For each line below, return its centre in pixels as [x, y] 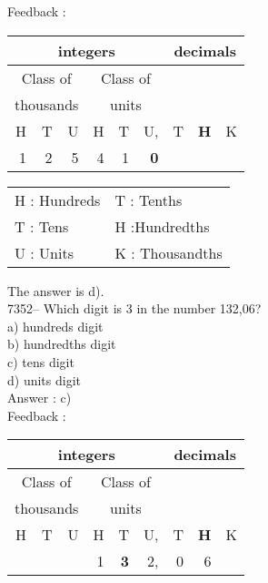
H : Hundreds [58, 199]
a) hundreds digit [55, 326]
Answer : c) [40, 398]
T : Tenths [149, 199]
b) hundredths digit [62, 344]
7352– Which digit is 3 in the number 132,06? [134, 308]
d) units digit [44, 379]
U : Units [44, 252]
